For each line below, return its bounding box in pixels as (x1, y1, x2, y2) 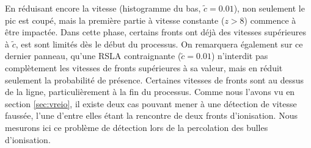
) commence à (244, 13, 296, 26)
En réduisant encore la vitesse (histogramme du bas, (5, 2, 201, 14)
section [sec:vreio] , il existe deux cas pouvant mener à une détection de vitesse (5, 97, 297, 110)
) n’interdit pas (211, 49, 268, 62)
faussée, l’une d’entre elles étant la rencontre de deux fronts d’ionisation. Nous (5, 109, 298, 122)
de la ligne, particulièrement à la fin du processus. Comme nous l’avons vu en (5, 85, 295, 98)
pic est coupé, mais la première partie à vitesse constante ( (5, 13, 225, 26)
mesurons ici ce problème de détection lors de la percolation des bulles (5, 121, 268, 133)
